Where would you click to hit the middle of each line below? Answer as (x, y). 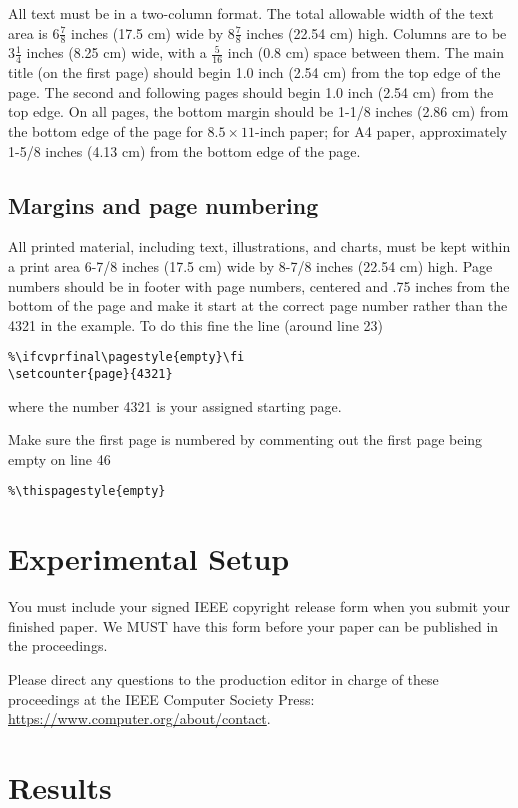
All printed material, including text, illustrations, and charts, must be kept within (259, 246)
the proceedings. (58, 645)
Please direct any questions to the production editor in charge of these (223, 679)
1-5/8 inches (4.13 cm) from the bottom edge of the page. (184, 150)
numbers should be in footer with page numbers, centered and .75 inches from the (259, 285)
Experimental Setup (149, 558)
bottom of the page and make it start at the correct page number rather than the (258, 305)
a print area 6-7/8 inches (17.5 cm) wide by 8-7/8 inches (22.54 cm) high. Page (250, 266)
